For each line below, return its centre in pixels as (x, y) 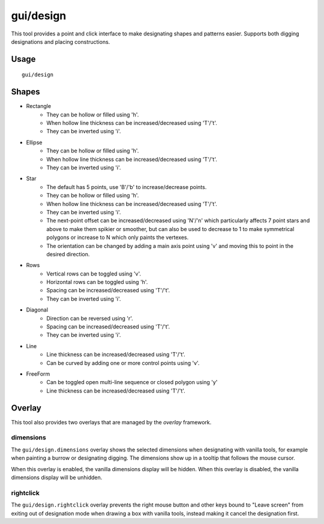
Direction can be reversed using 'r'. (90, 318)
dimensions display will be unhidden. (57, 477)
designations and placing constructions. (61, 41)
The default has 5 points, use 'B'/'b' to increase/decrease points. (127, 187)
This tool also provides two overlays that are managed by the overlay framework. (111, 422)
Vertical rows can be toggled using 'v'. (94, 274)
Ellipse (34, 142)
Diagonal (37, 310)
